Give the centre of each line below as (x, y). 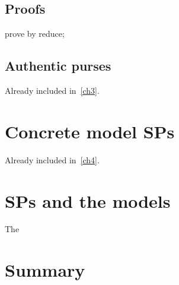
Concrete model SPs (90, 131)
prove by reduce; (35, 34)
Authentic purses (58, 66)
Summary (45, 270)
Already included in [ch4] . (52, 159)
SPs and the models (88, 200)
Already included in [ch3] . (52, 90)
